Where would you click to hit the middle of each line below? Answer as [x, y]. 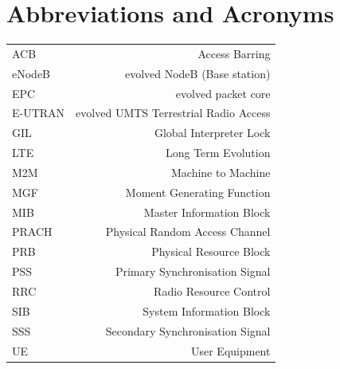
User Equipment [231, 350]
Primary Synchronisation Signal [193, 271]
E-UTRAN [39, 113]
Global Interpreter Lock [212, 133]
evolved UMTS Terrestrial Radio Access [173, 113]
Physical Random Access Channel [188, 232]
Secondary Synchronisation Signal [188, 330]
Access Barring [234, 53]
